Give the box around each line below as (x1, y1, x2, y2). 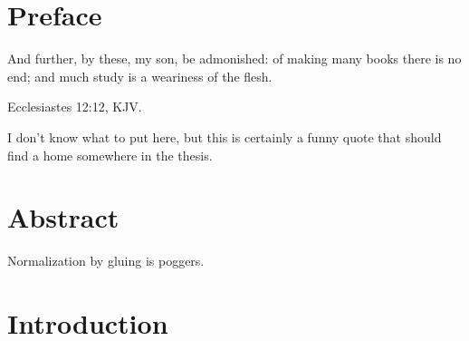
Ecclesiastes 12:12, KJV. (7, 97, 142, 116)
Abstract (7, 199, 120, 236)
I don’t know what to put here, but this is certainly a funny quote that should (7, 127, 442, 146)
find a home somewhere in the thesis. (7, 145, 213, 164)
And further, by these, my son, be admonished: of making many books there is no (7, 49, 462, 68)
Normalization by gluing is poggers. (7, 251, 205, 270)
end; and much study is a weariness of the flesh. (7, 66, 273, 85)
